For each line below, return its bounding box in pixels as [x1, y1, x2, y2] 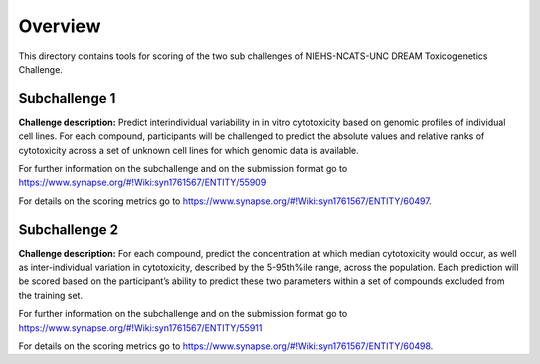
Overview [18, 15, 101, 37]
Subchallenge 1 [18, 90, 116, 107]
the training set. [18, 289, 84, 301]
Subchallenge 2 [18, 221, 119, 238]
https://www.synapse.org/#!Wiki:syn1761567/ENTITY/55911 [18, 321, 263, 334]
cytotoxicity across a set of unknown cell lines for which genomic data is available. [18, 144, 359, 156]
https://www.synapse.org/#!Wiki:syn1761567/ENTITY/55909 [18, 176, 267, 189]
